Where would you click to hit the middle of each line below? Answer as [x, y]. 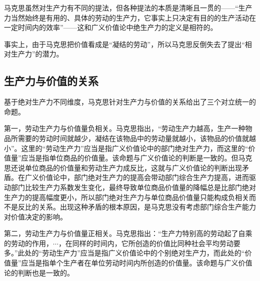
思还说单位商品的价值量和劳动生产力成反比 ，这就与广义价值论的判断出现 [123, 167]
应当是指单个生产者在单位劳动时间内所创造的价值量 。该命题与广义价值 [137, 263]
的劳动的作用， [28, 243]
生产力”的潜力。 [37, 54]
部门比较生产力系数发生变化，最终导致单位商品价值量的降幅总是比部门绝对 [133, 187]
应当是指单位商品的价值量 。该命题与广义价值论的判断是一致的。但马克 [137, 158]
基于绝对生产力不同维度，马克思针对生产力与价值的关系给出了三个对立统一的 [130, 102]
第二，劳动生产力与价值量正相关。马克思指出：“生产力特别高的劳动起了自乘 [128, 233]
